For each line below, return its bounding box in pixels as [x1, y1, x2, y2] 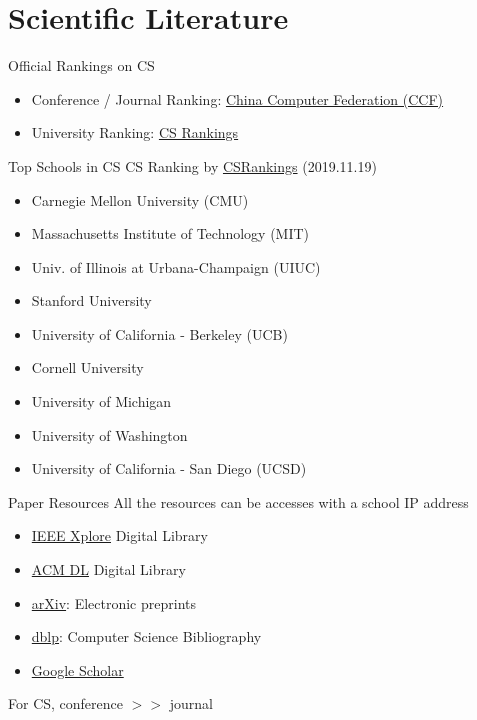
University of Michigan [31, 391, 172, 412]
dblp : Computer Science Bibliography [31, 626, 262, 647]
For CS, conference [8, 693, 123, 714]
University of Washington [31, 424, 188, 445]
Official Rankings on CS [8, 55, 155, 76]
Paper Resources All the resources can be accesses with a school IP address [8, 491, 469, 512]
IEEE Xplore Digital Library [31, 525, 208, 546]
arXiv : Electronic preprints [31, 592, 196, 613]
